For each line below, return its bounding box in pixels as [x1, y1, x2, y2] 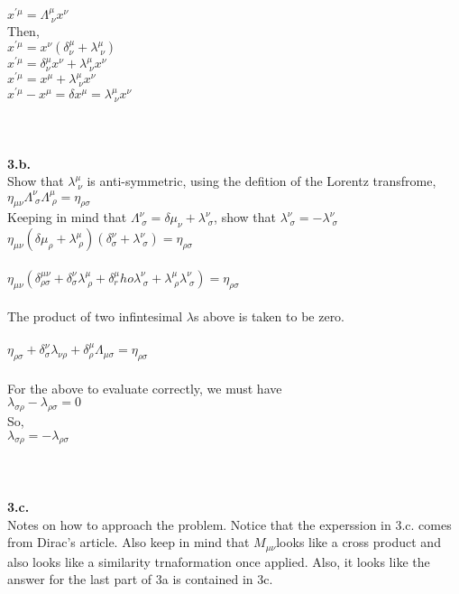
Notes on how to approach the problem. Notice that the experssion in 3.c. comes [7, 515, 452, 534]
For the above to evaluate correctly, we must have [7, 378, 282, 397]
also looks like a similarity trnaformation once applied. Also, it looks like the [7, 552, 430, 571]
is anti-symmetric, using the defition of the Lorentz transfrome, [87, 172, 436, 190]
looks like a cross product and [276, 533, 441, 552]
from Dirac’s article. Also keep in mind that [7, 533, 250, 552]
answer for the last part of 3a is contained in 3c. [7, 570, 273, 589]
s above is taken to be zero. [194, 307, 345, 326]
